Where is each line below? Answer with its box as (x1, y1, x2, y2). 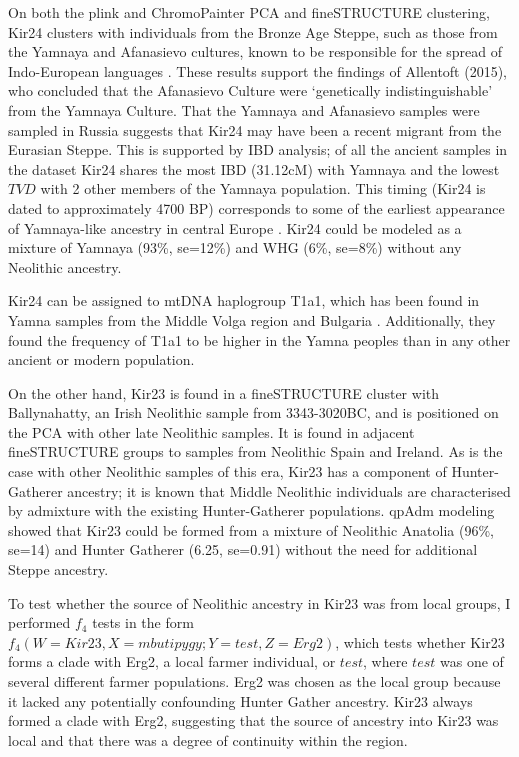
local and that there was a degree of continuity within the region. (8, 729, 408, 750)
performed (8, 612, 71, 633)
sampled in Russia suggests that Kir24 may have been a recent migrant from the (8, 119, 502, 140)
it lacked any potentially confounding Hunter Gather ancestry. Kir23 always (8, 690, 473, 711)
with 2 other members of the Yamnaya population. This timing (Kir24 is (40, 178, 486, 199)
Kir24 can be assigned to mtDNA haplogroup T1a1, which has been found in (8, 290, 480, 311)
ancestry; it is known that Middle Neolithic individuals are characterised (67, 480, 511, 501)
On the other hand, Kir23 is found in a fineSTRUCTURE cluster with (8, 382, 440, 403)
